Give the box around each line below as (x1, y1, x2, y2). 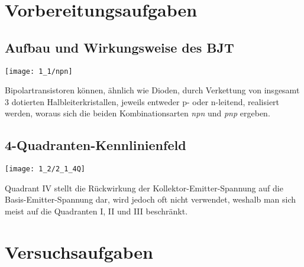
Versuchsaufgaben (5, 239, 153, 263)
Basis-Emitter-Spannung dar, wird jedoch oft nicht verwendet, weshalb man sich (5, 193, 296, 206)
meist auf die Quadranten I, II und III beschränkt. (5, 205, 188, 217)
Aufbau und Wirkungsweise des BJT (5, 38, 234, 56)
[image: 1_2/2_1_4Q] (5, 165, 86, 174)
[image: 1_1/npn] (5, 67, 73, 76)
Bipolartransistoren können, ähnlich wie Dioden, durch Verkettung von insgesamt (5, 84, 300, 96)
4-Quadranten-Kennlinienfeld (5, 136, 186, 154)
